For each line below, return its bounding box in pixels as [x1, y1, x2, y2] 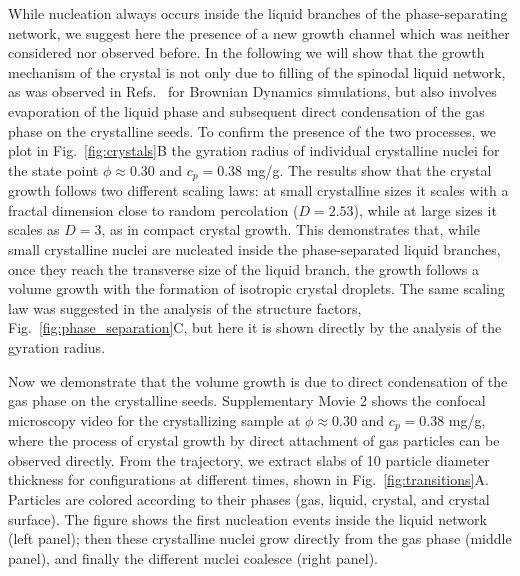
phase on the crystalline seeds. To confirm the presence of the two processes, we [8, 120, 496, 141]
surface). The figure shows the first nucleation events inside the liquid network [8, 508, 487, 529]
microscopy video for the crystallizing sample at [8, 409, 301, 430]
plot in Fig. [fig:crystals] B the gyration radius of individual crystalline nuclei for [8, 140, 500, 161]
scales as [8, 219, 60, 240]
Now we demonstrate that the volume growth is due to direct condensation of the [8, 370, 508, 391]
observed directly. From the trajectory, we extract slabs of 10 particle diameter [8, 449, 490, 470]
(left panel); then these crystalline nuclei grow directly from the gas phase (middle [8, 528, 512, 549]
